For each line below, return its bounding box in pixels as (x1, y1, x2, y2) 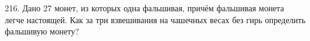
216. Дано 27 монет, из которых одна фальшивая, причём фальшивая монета (5, 2, 284, 14)
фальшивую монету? (5, 25, 79, 37)
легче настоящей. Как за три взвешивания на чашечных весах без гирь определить (5, 13, 306, 26)
